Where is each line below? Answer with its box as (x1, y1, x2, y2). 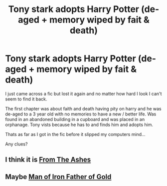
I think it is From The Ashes (5, 155, 91, 164)
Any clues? (5, 141, 28, 147)
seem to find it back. (5, 96, 47, 102)
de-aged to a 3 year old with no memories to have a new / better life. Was (5, 111, 157, 117)
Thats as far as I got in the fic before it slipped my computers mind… (5, 131, 146, 137)
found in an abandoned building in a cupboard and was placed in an (5, 116, 145, 122)
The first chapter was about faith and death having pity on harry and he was (5, 105, 162, 111)
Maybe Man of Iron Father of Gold (5, 172, 112, 181)
